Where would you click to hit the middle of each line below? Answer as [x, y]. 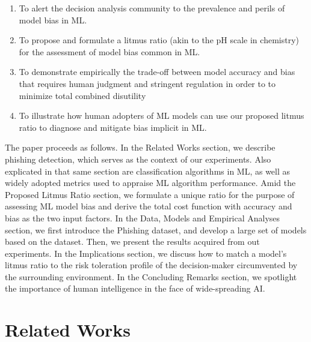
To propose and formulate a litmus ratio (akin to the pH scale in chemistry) [159, 40]
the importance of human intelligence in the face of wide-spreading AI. [135, 288]
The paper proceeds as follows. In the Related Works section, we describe [140, 147]
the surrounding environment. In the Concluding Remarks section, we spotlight [151, 276]
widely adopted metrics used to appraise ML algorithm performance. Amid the [150, 183]
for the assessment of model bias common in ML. [109, 51]
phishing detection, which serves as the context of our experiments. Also [138, 159]
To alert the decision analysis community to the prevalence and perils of [152, 8]
